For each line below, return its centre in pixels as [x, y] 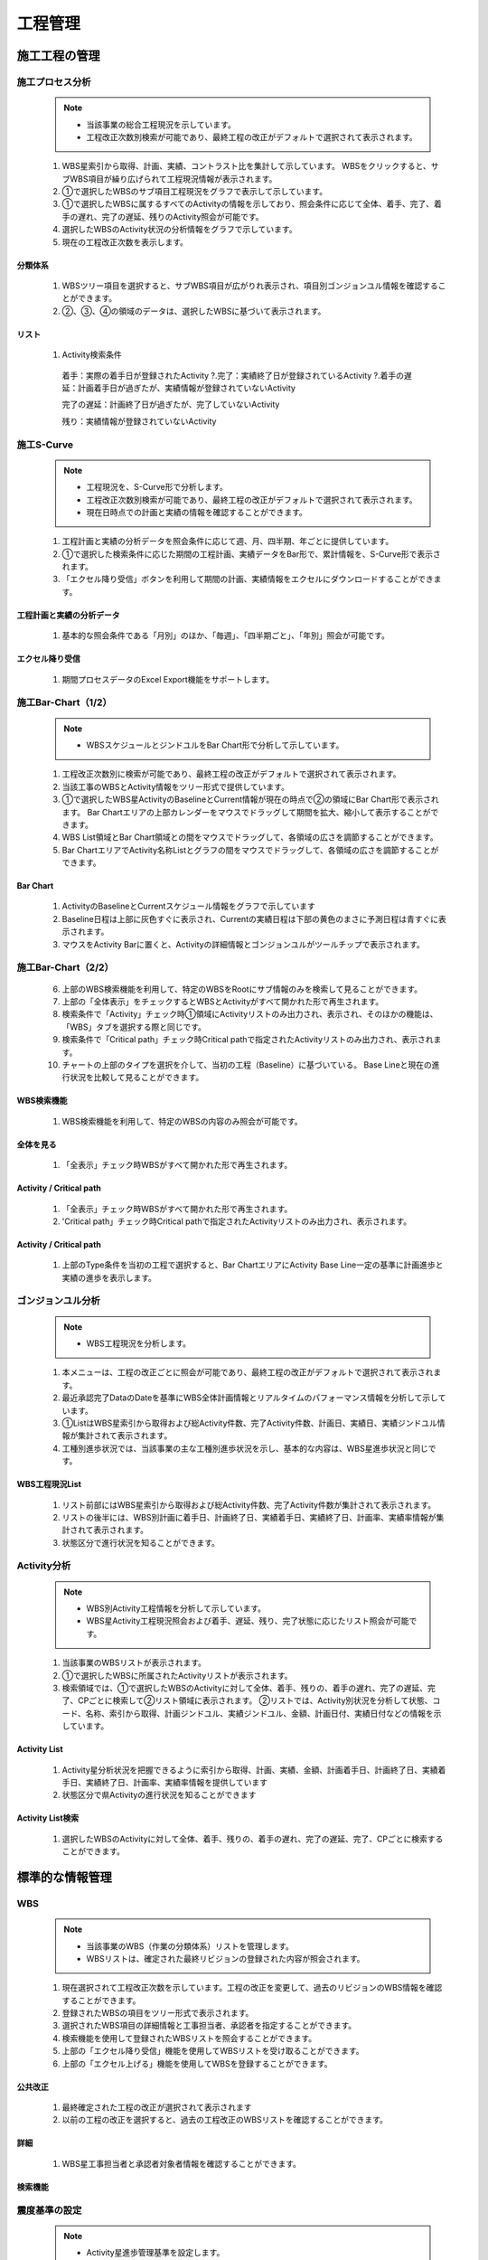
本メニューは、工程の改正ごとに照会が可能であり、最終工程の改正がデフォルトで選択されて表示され [248, 1372]
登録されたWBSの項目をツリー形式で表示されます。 [158, 2013]
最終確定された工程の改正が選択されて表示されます [157, 2107]
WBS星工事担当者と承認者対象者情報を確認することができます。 [182, 2163]
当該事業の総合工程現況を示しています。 [161, 124]
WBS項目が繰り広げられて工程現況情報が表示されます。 [173, 179]
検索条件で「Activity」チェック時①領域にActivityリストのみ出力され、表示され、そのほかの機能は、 [250, 1014]
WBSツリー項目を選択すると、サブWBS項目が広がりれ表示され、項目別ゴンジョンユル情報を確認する [250, 286]
